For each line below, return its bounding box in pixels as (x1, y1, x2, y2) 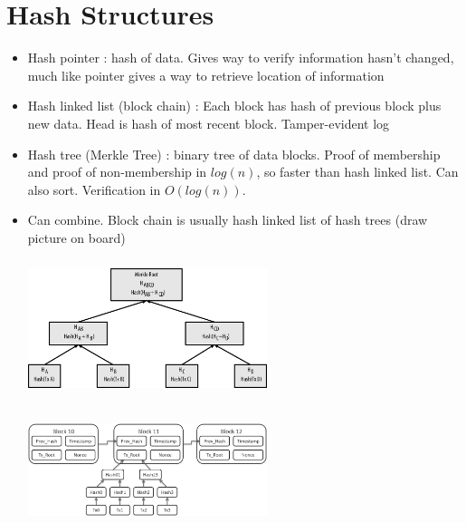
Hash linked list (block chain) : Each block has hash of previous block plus (27, 96, 442, 115)
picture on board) (27, 228, 126, 247)
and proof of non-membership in (27, 162, 207, 181)
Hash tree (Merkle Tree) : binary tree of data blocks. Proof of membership (27, 144, 441, 163)
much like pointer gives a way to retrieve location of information (27, 65, 385, 84)
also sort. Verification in (27, 179, 161, 199)
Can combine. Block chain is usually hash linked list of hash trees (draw (27, 210, 428, 229)
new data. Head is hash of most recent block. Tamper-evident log (27, 113, 390, 132)
